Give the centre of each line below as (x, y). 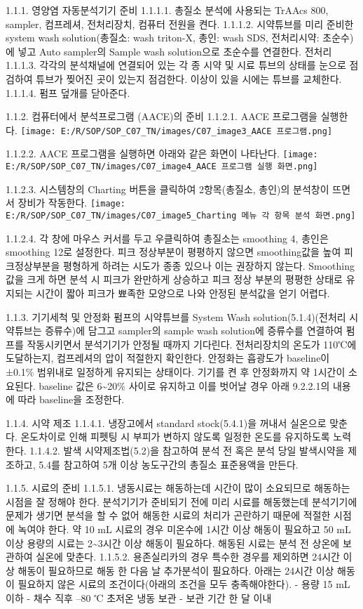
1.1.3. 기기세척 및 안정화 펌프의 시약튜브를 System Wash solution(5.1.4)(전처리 (176, 316)
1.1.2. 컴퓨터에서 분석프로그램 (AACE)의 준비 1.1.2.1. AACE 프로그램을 (162, 116)
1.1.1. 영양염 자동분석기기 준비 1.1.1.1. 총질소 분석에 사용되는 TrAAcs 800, (167, 10)
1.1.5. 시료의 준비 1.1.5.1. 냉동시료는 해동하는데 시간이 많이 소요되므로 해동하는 (178, 488)
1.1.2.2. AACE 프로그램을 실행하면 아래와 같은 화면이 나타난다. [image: (162, 153)
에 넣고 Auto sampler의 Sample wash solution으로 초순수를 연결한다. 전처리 (169, 51)
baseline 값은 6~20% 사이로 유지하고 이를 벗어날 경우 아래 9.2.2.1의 (184, 385)
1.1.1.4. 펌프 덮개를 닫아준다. (68, 92)
